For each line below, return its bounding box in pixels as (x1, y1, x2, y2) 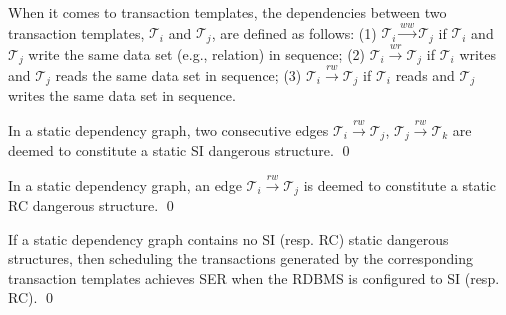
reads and (395, 64, 455, 85)
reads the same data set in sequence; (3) (55, 64, 302, 85)
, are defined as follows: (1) (211, 22, 377, 43)
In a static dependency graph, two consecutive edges (8, 119, 329, 140)
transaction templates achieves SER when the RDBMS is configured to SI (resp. (8, 267, 500, 288)
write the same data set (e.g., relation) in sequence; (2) (28, 43, 366, 64)
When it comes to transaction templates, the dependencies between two (8, 2, 447, 22)
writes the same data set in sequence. (8, 85, 236, 106)
